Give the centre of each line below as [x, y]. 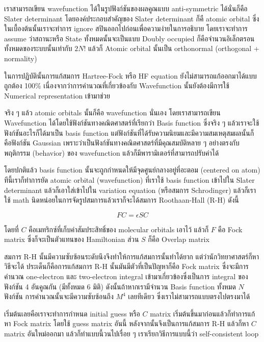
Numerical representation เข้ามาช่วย [57, 95]
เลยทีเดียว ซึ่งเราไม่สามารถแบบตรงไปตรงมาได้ [189, 296]
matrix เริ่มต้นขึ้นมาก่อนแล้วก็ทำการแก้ [203, 313]
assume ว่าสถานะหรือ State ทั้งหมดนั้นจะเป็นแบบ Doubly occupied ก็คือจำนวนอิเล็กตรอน [129, 38]
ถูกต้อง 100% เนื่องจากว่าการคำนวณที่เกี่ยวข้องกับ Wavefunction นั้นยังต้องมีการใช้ [117, 86]
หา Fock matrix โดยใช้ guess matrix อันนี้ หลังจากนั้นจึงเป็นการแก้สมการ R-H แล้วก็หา [126, 323]
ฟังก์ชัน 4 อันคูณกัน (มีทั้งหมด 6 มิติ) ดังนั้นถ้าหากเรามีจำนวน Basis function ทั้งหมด [120, 286]
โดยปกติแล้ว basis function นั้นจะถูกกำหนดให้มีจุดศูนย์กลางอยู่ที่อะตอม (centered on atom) [132, 170]
